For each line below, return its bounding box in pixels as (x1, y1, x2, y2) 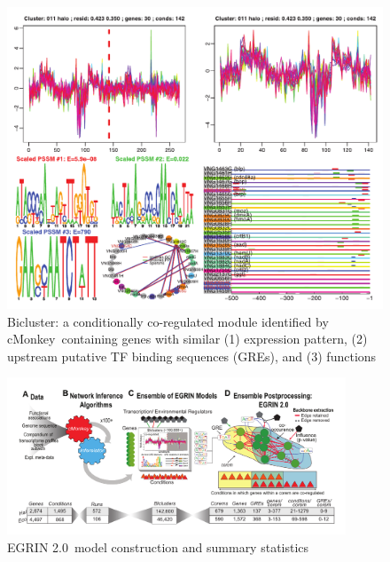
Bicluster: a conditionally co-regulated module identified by (7, 312, 329, 330)
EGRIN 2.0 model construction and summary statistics (7, 537, 309, 556)
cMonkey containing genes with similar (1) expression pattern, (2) (7, 329, 368, 348)
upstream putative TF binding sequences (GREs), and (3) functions (7, 346, 377, 365)
